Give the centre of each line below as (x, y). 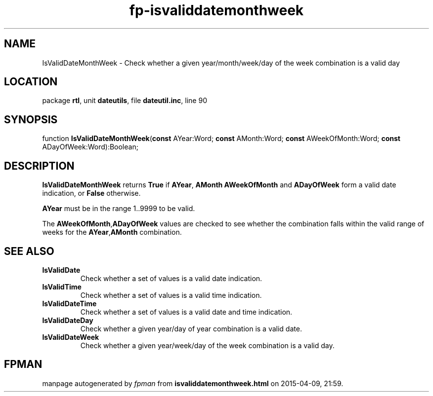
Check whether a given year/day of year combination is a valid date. (191, 328)
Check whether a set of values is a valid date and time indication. (186, 312)
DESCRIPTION (39, 166)
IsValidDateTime (69, 303)
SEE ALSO (29, 251)
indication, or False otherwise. (91, 193)
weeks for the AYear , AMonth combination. (112, 232)
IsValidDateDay (68, 320)
